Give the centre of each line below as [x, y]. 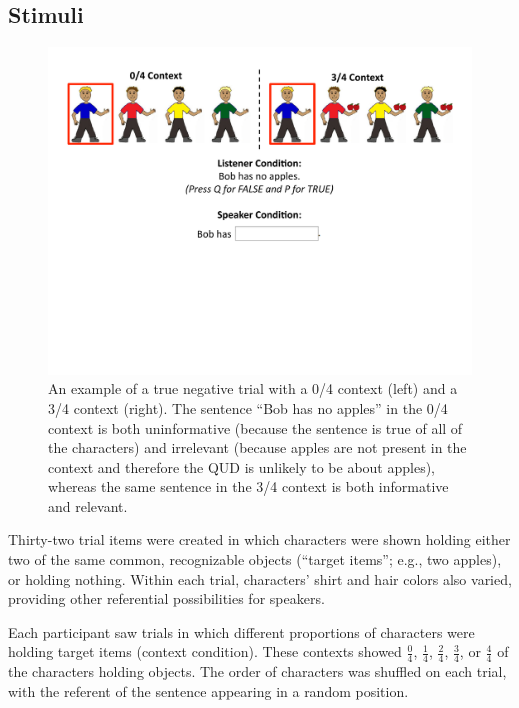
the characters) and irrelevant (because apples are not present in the [257, 447]
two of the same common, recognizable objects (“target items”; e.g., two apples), [255, 559]
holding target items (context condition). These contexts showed [205, 651]
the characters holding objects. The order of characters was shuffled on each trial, [257, 671]
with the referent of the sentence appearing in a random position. [208, 690]
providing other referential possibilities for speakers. [166, 598]
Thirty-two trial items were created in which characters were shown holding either [259, 539]
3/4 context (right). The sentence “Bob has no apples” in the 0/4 [248, 407]
